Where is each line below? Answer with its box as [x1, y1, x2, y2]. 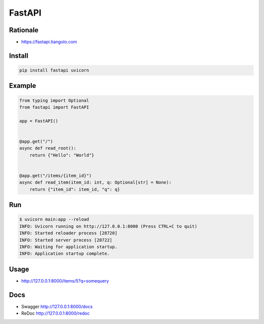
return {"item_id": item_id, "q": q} [29, 186, 120, 192]
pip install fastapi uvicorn [19, 67, 89, 73]
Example [9, 82, 36, 90]
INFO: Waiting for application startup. [19, 244, 117, 249]
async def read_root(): [19, 146, 77, 151]
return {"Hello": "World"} [29, 152, 95, 158]
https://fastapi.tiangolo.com [21, 39, 77, 45]
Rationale [9, 26, 39, 34]
